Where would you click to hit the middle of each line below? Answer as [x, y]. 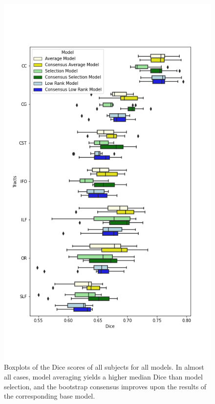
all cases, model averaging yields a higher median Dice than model [103, 377]
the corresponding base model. [50, 396]
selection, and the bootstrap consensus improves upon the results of [105, 386]
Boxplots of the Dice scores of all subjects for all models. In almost [104, 367]
